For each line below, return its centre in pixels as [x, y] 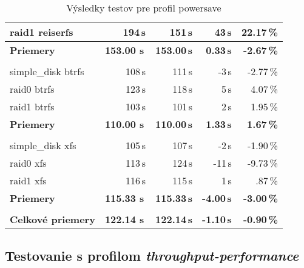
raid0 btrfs [32, 89]
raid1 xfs [28, 180]
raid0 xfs [28, 163]
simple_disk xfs [43, 145]
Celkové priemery [52, 219]
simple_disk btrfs [47, 71]
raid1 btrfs [32, 106]
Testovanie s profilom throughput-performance [152, 256]
